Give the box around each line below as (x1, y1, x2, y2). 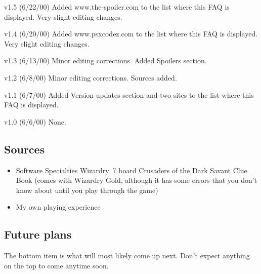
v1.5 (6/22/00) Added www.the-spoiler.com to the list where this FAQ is (4, 2, 230, 12)
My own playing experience (16, 202, 101, 212)
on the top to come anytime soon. (4, 260, 109, 270)
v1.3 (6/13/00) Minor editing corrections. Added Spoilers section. (4, 55, 207, 66)
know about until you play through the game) (16, 184, 158, 195)
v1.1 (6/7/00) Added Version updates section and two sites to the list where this (4, 89, 254, 100)
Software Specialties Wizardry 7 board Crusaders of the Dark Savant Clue (16, 165, 247, 175)
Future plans (4, 226, 72, 242)
